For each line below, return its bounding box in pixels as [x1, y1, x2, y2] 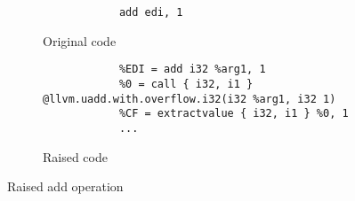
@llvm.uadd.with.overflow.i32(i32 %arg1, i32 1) [43, 92, 336, 105]
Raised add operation [7, 177, 124, 196]
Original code [43, 31, 117, 50]
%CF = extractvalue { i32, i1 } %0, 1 [118, 107, 349, 120]
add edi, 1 [118, 6, 183, 19]
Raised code [43, 147, 108, 166]
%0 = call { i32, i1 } [118, 77, 254, 90]
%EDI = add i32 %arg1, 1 [118, 63, 266, 76]
